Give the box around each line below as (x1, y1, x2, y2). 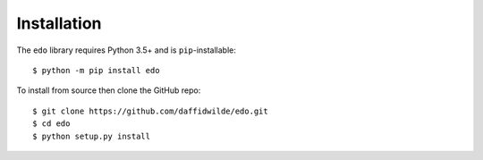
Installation (16, 13, 102, 33)
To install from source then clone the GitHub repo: (16, 85, 201, 96)
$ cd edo (32, 119, 71, 129)
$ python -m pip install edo (32, 65, 160, 75)
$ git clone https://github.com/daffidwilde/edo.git (32, 105, 268, 116)
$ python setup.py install (32, 131, 151, 141)
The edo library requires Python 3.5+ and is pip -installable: (16, 45, 237, 55)
